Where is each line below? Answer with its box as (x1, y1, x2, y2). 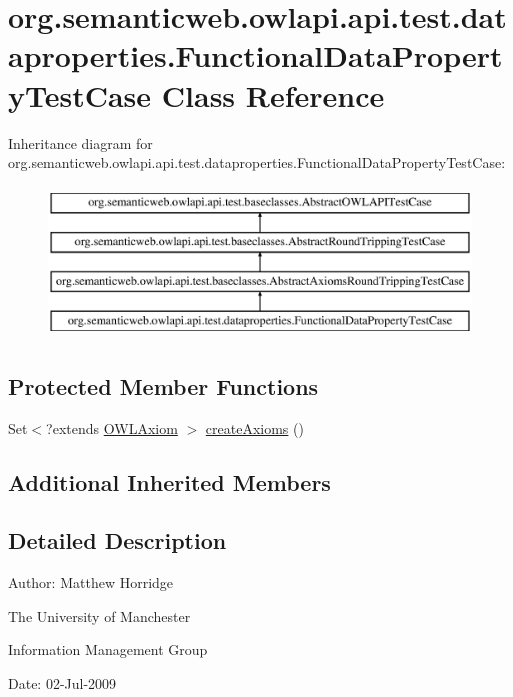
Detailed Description (8, 525, 227, 556)
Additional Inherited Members (8, 466, 331, 497)
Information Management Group (8, 639, 208, 660)
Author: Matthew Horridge (8, 572, 174, 593)
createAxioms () (205, 417, 304, 438)
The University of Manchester (8, 605, 191, 626)
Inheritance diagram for (8, 132, 153, 153)
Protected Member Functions (8, 370, 319, 401)
